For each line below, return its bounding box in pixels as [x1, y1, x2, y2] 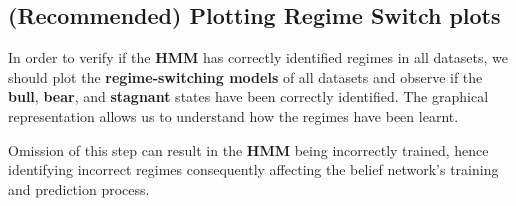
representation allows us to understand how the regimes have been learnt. [8, 105, 459, 126]
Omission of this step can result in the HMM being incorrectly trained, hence [8, 139, 489, 160]
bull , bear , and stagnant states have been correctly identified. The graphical [8, 86, 489, 107]
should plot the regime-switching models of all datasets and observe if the [8, 66, 483, 87]
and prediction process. [8, 178, 150, 199]
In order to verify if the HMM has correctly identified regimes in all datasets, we [8, 47, 508, 68]
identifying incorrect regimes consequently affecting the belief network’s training [8, 159, 499, 180]
